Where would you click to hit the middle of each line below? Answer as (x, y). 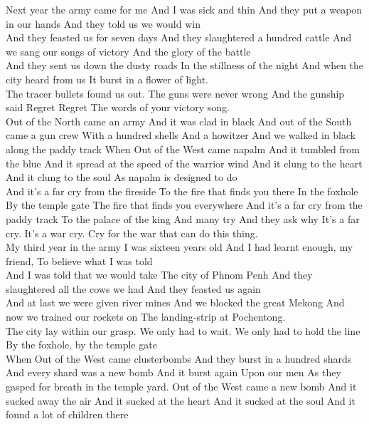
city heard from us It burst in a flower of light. (107, 79)
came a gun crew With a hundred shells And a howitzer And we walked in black (181, 135)
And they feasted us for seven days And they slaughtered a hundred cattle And (179, 37)
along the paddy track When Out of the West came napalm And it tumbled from (183, 149)
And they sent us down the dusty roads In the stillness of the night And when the (185, 65)
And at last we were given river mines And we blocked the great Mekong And (175, 303)
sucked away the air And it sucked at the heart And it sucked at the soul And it (181, 400)
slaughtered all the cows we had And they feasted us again (133, 288)
